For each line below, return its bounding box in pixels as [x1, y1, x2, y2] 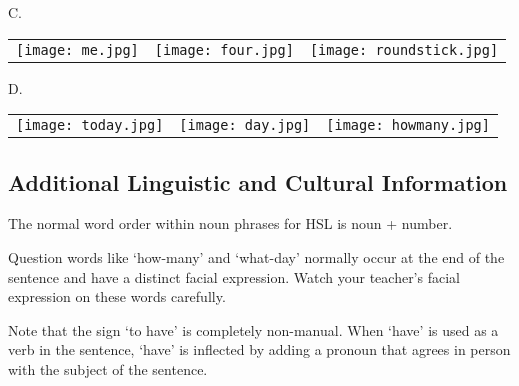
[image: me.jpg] [16, 41, 139, 58]
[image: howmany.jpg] [326, 117, 490, 134]
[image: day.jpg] [179, 117, 311, 134]
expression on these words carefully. [8, 286, 226, 307]
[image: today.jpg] [16, 117, 164, 134]
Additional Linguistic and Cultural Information [8, 166, 508, 197]
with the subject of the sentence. [8, 358, 208, 379]
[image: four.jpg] [154, 41, 294, 58]
